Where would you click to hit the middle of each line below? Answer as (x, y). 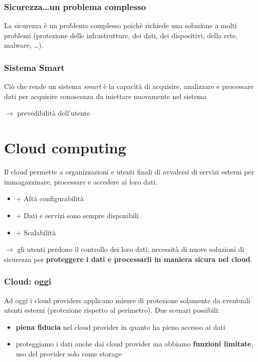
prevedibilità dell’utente (54, 113)
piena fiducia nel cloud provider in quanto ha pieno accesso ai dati (120, 327)
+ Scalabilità (36, 232)
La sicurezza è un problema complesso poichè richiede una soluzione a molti (120, 25)
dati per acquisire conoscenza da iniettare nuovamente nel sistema (105, 96)
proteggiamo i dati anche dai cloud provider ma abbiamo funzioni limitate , (135, 344)
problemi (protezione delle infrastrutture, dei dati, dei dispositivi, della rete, (121, 35)
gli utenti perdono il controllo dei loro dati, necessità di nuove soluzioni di (131, 249)
